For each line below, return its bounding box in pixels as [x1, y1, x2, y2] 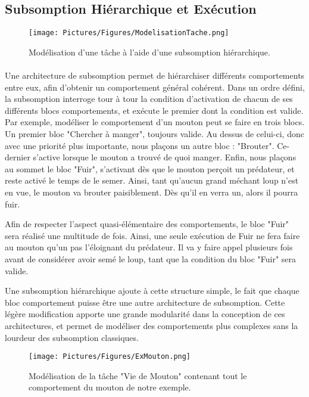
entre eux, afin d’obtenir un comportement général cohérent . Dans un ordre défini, [5, 80, 305, 93]
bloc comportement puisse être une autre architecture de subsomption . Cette [5, 296, 285, 308]
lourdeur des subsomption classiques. [5, 331, 139, 343]
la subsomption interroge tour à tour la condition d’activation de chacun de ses [5, 92, 293, 105]
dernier [5, 151, 30, 163]
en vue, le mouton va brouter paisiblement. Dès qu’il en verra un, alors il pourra [5, 185, 298, 198]
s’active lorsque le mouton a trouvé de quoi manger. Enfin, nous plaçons [33, 151, 296, 163]
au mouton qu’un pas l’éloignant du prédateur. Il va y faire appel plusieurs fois [5, 241, 293, 253]
